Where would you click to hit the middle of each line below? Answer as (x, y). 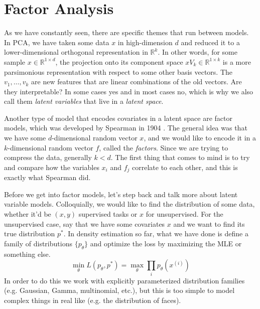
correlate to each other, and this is (185, 167)
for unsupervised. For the (184, 214)
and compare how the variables (52, 167)
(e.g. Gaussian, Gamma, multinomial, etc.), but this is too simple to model (119, 290)
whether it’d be (28, 214)
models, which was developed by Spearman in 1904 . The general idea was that (126, 128)
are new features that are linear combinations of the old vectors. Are (137, 82)
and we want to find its (209, 223)
